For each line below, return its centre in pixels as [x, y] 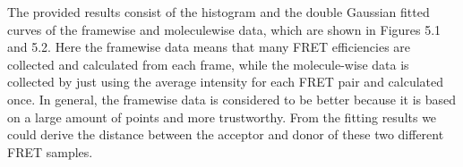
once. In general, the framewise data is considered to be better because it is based [232, 99]
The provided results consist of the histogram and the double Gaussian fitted [219, 12]
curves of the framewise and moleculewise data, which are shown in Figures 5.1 [224, 29]
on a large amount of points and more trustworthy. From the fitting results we [222, 117]
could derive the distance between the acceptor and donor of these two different [226, 134]
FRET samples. [50, 151]
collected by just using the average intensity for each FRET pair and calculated [226, 82]
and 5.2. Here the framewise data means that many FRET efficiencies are [209, 47]
